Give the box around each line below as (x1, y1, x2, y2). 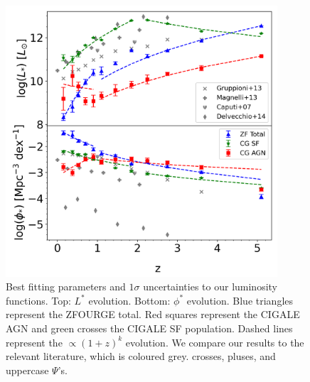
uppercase (6, 362, 49, 377)
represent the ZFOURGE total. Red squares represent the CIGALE (6, 307, 300, 322)
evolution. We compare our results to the (125, 334, 304, 349)
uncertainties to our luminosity (143, 279, 278, 294)
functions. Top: (6, 293, 71, 307)
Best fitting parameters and (6, 279, 126, 294)
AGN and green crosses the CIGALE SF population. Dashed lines (6, 320, 293, 335)
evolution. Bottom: (88, 293, 171, 307)
